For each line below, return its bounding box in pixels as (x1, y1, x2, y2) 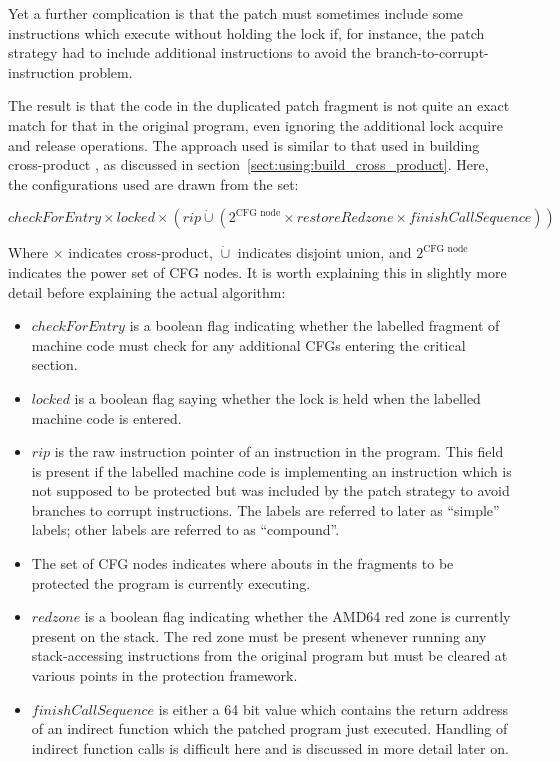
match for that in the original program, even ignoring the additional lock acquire (8, 114, 503, 135)
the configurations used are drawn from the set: (8, 173, 299, 194)
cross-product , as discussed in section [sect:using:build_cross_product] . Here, (8, 154, 489, 175)
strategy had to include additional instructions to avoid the (8, 42, 371, 63)
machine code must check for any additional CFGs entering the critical (31, 334, 466, 355)
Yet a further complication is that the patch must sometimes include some (8, 3, 464, 23)
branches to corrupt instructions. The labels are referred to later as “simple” (31, 499, 500, 520)
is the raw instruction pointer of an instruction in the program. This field (54, 441, 504, 462)
